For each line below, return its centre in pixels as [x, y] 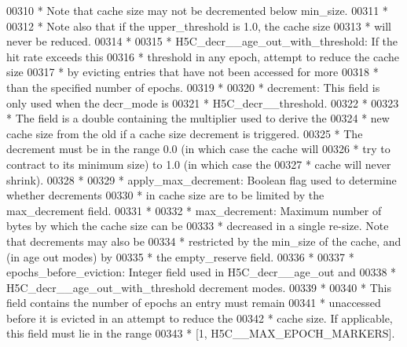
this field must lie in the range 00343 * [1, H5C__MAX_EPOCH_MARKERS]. [201, 333]
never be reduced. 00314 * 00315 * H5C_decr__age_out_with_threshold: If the [202, 41]
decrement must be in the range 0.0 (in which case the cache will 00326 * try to [198, 149]
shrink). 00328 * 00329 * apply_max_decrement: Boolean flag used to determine [202, 179]
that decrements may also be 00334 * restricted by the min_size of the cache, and [204, 241]
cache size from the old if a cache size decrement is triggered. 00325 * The [185, 133]
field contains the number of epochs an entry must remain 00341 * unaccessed [194, 303]
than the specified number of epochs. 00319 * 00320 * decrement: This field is [193, 87]
